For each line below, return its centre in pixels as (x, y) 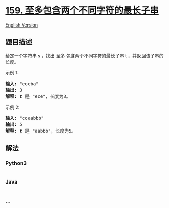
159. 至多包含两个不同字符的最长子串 (82, 10)
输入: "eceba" (22, 84)
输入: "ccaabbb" (25, 118)
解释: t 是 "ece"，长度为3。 (38, 96)
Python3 (16, 163)
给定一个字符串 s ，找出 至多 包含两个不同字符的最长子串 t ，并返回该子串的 (84, 55)
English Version (22, 25)
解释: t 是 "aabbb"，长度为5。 (41, 131)
